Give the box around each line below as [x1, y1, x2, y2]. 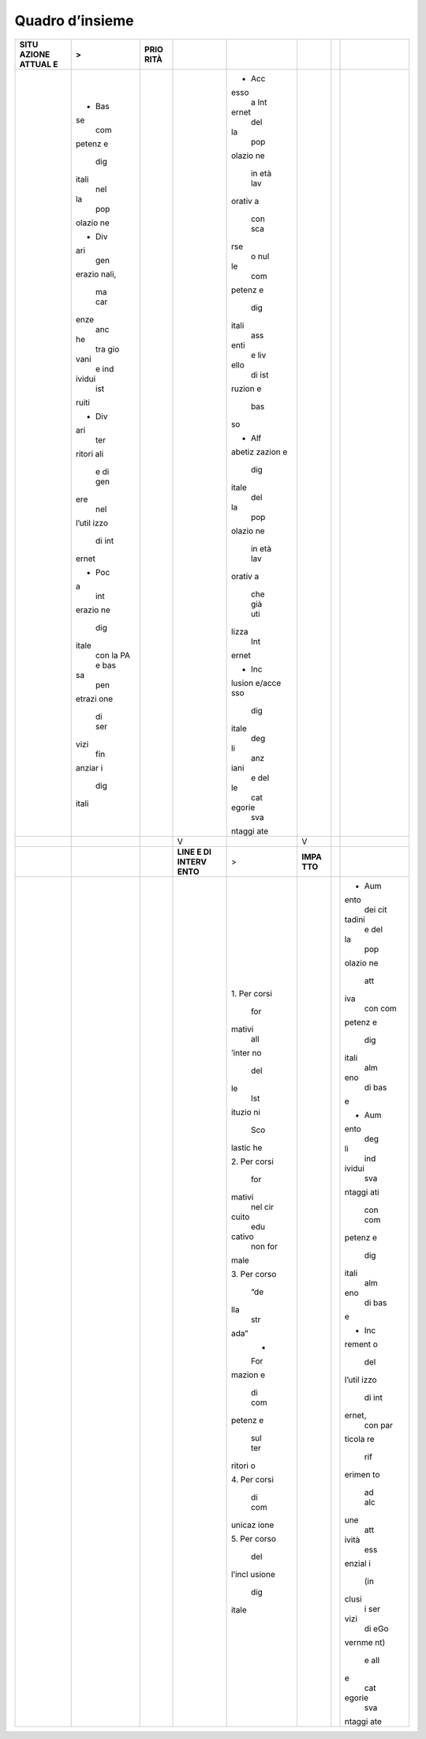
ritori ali [75, 448, 104, 459]
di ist [250, 369, 269, 380]
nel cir [250, 1201, 275, 1212]
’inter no [230, 1047, 262, 1058]
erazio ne [75, 604, 110, 615]
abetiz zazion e [230, 446, 288, 457]
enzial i [344, 1557, 371, 1568]
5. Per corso [230, 1533, 276, 1544]
